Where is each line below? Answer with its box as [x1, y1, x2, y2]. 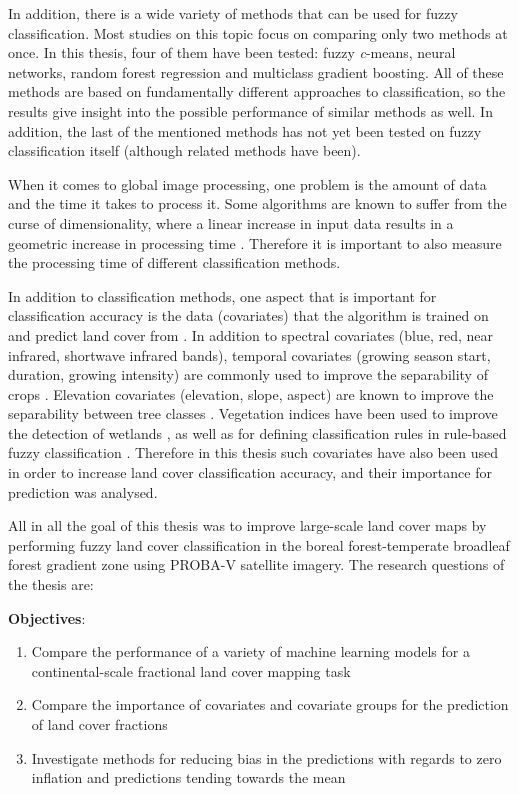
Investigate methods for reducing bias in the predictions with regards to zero [31, 747, 502, 768]
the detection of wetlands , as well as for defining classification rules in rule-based [8, 422, 507, 443]
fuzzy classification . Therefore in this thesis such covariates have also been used [8, 442, 498, 463]
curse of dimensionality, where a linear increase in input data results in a [8, 212, 454, 233]
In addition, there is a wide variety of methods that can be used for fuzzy [8, 3, 458, 23]
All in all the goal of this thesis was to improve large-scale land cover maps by [8, 515, 487, 536]
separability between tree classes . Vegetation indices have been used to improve [8, 403, 498, 424]
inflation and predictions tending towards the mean [31, 767, 346, 788]
